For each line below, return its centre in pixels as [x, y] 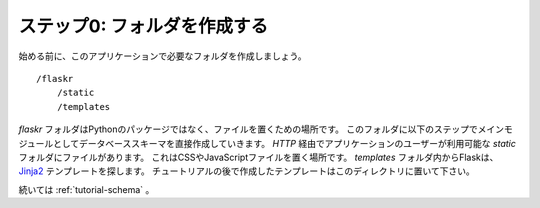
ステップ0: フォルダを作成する [143, 26]
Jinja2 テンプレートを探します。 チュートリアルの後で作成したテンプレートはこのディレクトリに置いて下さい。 [246, 171]
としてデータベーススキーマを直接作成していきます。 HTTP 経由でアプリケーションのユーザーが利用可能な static [285, 143]
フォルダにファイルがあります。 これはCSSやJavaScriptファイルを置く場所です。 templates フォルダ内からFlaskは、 [258, 157]
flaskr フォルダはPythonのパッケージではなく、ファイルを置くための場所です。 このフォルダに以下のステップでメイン [261, 129]
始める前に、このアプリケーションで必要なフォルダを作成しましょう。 [162, 56]
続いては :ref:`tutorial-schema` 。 [86, 189]
